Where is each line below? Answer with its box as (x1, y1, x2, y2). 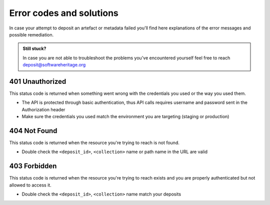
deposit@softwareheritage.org (22, 62, 86, 68)
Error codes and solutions (9, 7, 118, 18)
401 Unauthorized (9, 77, 66, 86)
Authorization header (21, 106, 65, 112)
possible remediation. (9, 31, 54, 37)
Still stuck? (22, 45, 46, 52)
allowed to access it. (9, 182, 52, 188)
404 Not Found (9, 127, 57, 135)
